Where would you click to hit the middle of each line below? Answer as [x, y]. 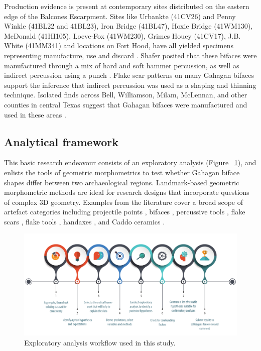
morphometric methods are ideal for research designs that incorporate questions [127, 192]
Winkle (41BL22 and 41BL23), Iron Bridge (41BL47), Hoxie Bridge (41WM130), [128, 26]
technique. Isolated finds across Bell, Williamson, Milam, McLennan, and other [126, 95]
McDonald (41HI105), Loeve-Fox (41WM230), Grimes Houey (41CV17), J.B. [122, 35]
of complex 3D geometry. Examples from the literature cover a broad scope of [123, 202]
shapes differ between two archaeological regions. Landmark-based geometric [122, 182]
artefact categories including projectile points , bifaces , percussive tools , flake [125, 212]
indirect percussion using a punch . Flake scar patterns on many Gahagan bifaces [129, 75]
